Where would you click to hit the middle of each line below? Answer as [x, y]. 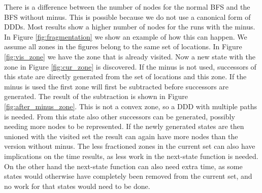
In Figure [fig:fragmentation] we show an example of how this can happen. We [126, 36]
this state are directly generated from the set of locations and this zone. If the [125, 76]
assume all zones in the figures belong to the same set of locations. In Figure [123, 46]
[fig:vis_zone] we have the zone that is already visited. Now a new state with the [130, 56]
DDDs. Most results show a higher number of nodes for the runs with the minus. [130, 27]
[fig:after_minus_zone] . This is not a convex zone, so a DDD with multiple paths [130, 106]
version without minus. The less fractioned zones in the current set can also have [130, 146]
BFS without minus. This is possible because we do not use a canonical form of [127, 17]
